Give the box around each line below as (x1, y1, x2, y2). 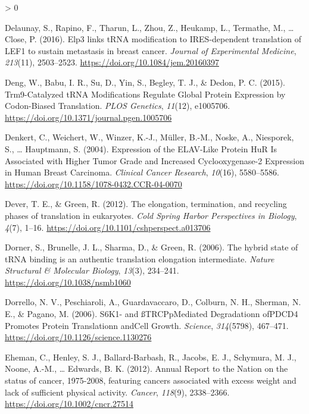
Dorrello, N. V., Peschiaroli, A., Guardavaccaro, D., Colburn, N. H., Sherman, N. (5, 296, 301, 308)
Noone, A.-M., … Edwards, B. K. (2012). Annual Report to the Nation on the (5, 362, 288, 375)
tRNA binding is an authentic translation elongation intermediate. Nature (5, 252, 274, 265)
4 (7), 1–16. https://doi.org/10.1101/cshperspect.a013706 (5, 221, 211, 233)
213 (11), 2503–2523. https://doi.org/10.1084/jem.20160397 (5, 56, 219, 68)
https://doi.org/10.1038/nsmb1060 (5, 275, 131, 288)
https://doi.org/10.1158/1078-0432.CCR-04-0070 (5, 177, 182, 190)
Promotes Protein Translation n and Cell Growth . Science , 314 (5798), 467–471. (5, 319, 289, 331)
